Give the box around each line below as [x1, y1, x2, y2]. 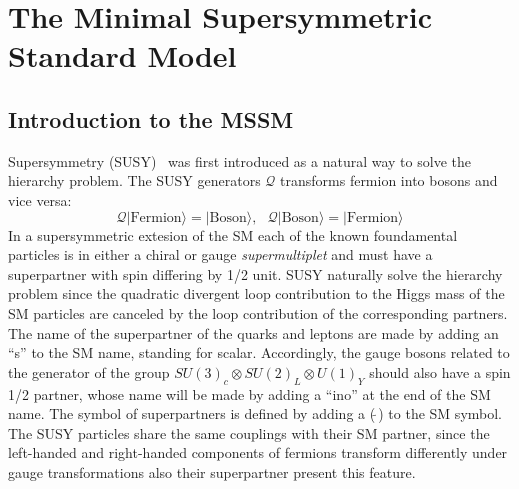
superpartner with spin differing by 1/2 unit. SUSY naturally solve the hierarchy [8, 263, 503, 284]
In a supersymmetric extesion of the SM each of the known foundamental [8, 224, 458, 245]
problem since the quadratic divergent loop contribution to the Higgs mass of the [8, 283, 505, 304]
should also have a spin [369, 361, 511, 382]
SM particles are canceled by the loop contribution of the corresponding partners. [8, 302, 508, 323]
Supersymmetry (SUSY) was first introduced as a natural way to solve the [8, 150, 471, 171]
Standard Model [8, 35, 237, 76]
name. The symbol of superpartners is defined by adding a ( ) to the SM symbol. [8, 403, 503, 424]
